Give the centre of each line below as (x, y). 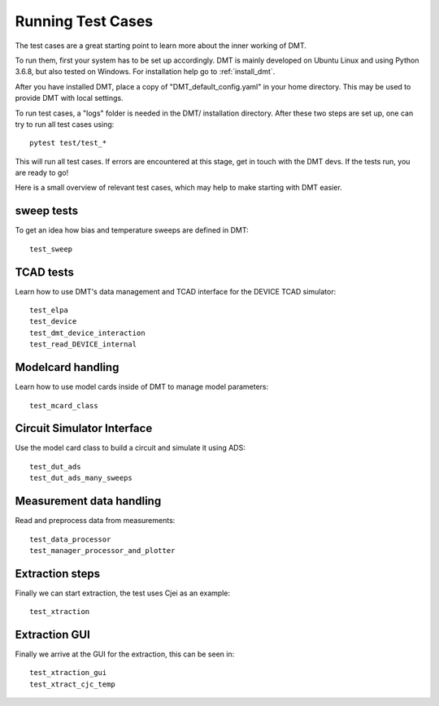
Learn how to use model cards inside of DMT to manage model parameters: (142, 387)
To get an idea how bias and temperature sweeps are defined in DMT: (132, 230)
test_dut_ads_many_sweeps (81, 478)
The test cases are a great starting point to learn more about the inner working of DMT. (161, 46)
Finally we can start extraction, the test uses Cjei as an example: (123, 593)
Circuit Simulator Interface (84, 428)
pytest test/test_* (68, 143)
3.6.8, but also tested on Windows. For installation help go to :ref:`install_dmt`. (145, 72)
